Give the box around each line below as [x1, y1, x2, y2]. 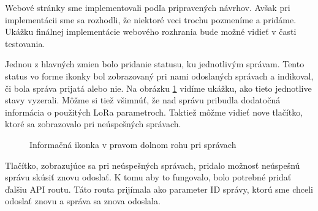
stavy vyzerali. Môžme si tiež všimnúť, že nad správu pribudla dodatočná [5, 94, 281, 106]
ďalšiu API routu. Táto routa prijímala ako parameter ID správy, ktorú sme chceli [5, 182, 313, 195]
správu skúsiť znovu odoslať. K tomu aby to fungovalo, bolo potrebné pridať [5, 171, 292, 183]
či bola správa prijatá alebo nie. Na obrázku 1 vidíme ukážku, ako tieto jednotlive [5, 81, 312, 94]
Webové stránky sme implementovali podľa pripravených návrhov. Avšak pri [5, 1, 290, 13]
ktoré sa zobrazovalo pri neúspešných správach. [5, 117, 181, 130]
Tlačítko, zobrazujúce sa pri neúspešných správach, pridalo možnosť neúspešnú [5, 158, 300, 171]
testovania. [5, 37, 45, 50]
